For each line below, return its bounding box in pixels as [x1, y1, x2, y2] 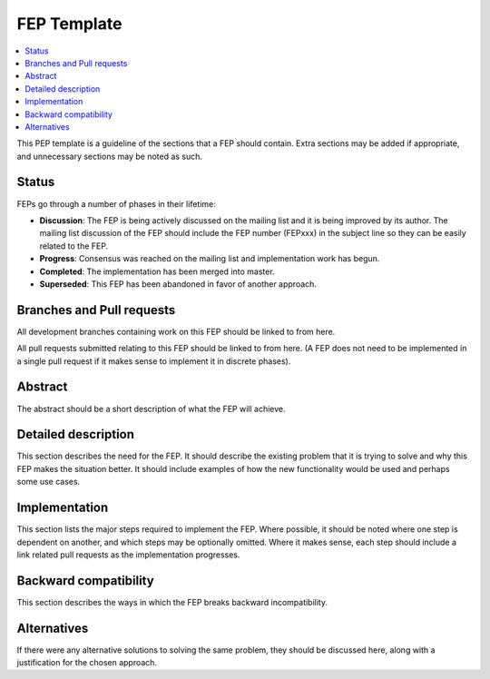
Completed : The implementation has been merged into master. [39, 266, 276, 277]
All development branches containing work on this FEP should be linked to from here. [16, 326, 336, 337]
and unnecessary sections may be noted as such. [16, 151, 203, 162]
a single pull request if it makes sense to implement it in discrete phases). [16, 355, 291, 367]
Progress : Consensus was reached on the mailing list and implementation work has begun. [39, 253, 380, 264]
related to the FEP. [39, 241, 109, 251]
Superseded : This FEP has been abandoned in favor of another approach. [39, 278, 318, 290]
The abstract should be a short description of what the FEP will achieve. [16, 403, 286, 414]
